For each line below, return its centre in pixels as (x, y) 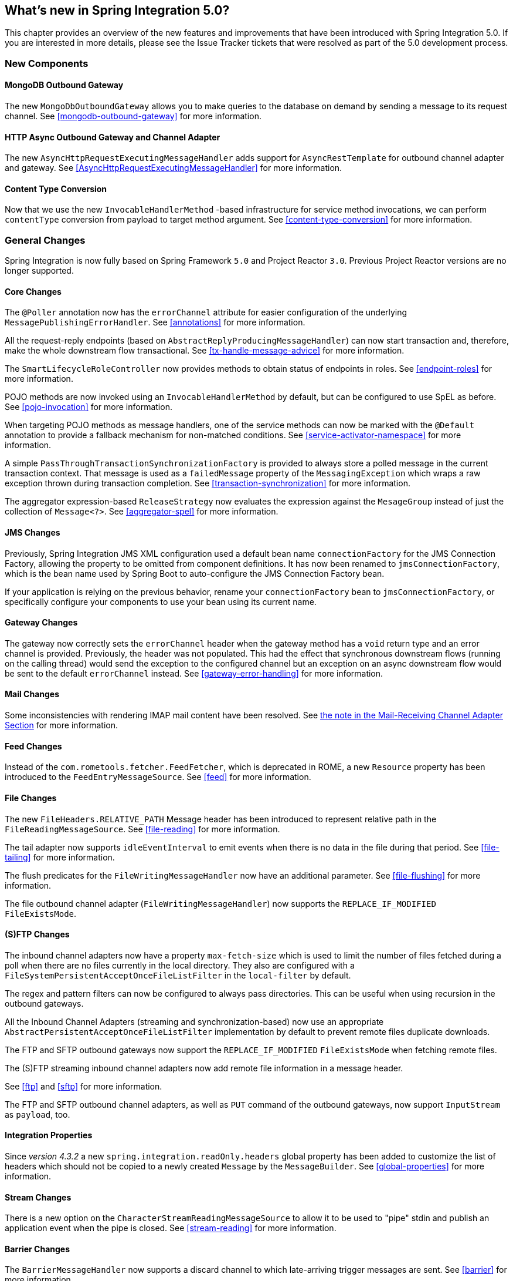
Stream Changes (38, 1197)
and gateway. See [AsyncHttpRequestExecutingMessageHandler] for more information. (174, 168)
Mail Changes (32, 694)
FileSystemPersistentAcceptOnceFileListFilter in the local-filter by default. (178, 975)
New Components (47, 63)
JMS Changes (33, 533)
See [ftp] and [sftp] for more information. (84, 1086)
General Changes (45, 240)
